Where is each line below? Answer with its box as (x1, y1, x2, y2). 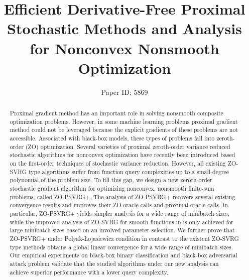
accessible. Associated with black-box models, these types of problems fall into (10, 134, 215, 143)
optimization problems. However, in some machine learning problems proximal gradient (10, 117, 238, 125)
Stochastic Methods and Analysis (7, 18, 242, 39)
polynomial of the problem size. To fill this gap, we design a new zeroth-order (10, 176, 212, 184)
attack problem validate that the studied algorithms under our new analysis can (10, 259, 219, 267)
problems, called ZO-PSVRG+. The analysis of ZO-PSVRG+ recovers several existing (10, 192, 235, 201)
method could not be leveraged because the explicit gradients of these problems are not (10, 125, 238, 134)
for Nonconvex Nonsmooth (30, 38, 219, 58)
